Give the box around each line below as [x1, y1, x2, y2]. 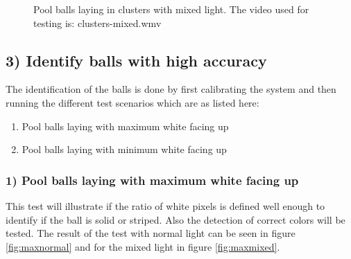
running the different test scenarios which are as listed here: [6, 95, 259, 109]
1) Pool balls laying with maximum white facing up [6, 171, 299, 188]
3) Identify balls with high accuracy [6, 49, 267, 71]
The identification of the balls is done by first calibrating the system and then [6, 82, 336, 96]
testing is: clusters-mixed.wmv [33, 15, 162, 30]
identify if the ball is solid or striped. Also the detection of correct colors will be [6, 212, 345, 226]
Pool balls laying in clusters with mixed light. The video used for [33, 2, 309, 16]
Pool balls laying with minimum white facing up [22, 142, 227, 157]
